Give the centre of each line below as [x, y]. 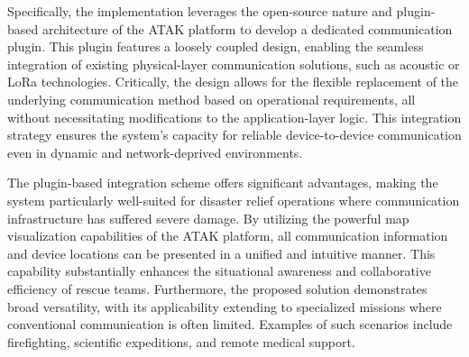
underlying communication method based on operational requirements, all [212, 99]
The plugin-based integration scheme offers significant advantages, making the [223, 183]
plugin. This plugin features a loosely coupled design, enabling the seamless [216, 46]
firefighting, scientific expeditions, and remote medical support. [181, 341]
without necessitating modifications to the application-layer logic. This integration [234, 117]
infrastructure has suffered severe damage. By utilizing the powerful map [208, 218]
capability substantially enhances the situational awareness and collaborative [219, 271]
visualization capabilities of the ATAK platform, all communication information [228, 236]
